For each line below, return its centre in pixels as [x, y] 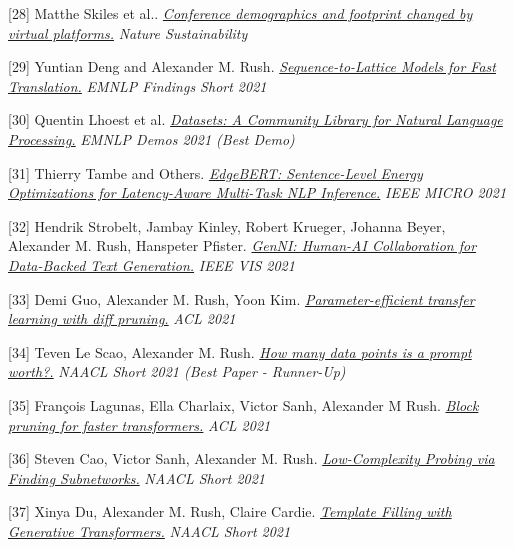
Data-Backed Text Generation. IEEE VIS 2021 [151, 264]
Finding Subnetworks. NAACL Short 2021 [137, 477]
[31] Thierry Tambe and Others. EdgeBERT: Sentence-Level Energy [215, 172]
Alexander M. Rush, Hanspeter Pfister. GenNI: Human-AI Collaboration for [242, 245]
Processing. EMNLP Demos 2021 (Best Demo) [151, 138]
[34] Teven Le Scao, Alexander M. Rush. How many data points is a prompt [240, 351]
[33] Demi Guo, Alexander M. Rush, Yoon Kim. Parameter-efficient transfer [241, 298]
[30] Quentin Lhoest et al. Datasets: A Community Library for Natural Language [255, 119]
